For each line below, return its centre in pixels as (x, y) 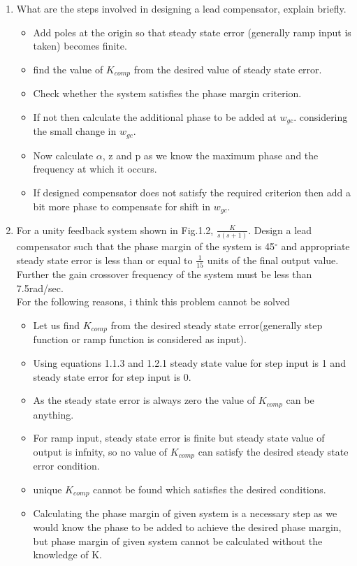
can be (300, 400)
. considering (321, 116)
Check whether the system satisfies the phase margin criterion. (167, 93)
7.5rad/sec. (40, 288)
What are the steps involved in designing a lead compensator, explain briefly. (181, 8)
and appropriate (315, 246)
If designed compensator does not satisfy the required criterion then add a (192, 192)
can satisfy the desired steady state (273, 451)
